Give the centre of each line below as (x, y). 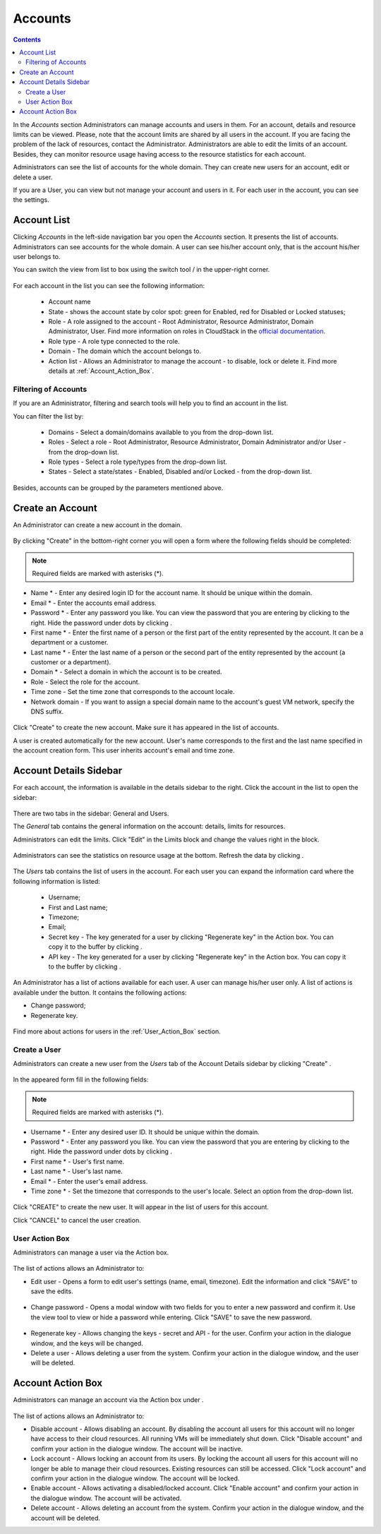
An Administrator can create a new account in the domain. (98, 525)
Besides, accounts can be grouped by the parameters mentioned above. (118, 488)
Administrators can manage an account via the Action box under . (108, 1400)
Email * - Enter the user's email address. (89, 1181)
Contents (27, 40)
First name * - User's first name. (78, 1161)
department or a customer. (69, 642)
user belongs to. (37, 257)
